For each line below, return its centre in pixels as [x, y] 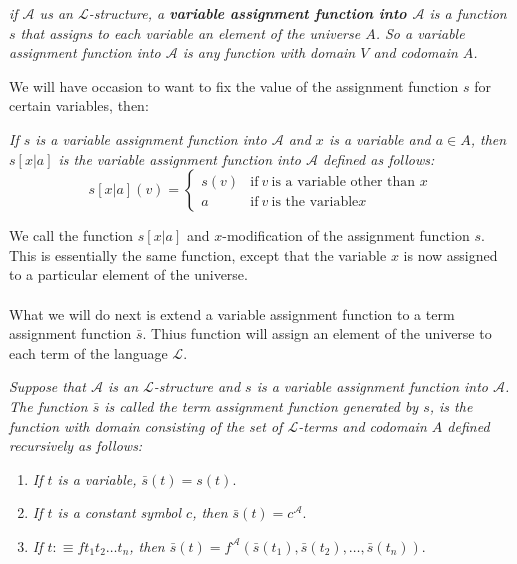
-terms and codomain [362, 425]
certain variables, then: [79, 105]
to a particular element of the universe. [128, 274]
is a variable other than [343, 182]
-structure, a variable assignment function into [247, 13]
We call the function [71, 235]
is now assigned [450, 254]
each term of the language [88, 352]
